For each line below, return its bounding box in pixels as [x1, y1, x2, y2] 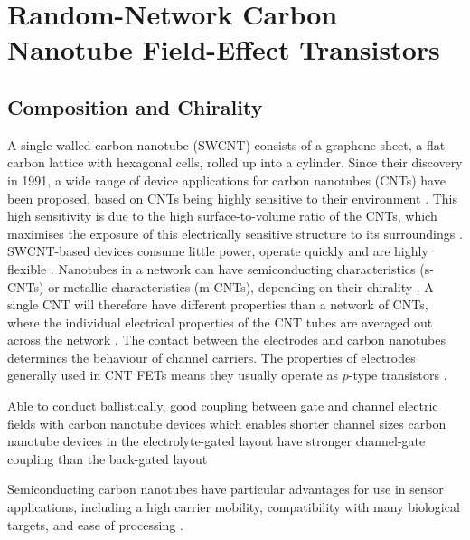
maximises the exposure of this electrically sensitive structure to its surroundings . [7, 223, 463, 242]
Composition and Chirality [7, 92, 263, 120]
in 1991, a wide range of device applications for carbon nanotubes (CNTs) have [7, 170, 446, 189]
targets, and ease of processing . [7, 515, 183, 534]
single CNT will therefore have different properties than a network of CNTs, [7, 295, 428, 314]
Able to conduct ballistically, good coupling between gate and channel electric [7, 396, 438, 415]
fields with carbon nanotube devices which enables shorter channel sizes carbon [7, 413, 446, 432]
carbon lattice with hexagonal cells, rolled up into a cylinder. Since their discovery [7, 153, 463, 172]
